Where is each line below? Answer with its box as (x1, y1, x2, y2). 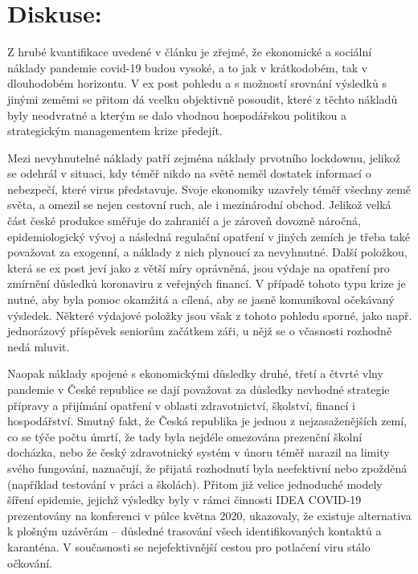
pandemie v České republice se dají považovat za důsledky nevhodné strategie (7, 381, 390, 397)
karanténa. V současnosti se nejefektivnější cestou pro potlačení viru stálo (7, 538, 371, 555)
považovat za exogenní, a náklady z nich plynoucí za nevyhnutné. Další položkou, (7, 244, 408, 260)
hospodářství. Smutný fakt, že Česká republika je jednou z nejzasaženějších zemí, (7, 412, 408, 429)
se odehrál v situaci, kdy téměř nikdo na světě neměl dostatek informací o (7, 165, 371, 182)
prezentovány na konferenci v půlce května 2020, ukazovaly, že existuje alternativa (7, 506, 412, 523)
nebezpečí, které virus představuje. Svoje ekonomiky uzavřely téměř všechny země (7, 180, 412, 197)
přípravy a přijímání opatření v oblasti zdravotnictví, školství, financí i (7, 396, 355, 413)
